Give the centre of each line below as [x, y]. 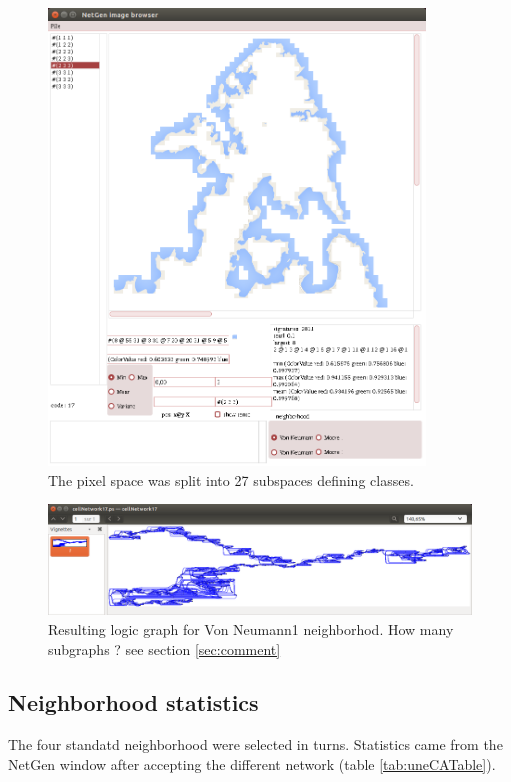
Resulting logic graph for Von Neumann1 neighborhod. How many [251, 628]
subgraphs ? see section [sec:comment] [164, 648]
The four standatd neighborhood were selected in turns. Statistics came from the [255, 744]
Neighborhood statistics [133, 702]
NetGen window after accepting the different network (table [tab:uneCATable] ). [252, 763]
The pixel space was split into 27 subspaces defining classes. [231, 479]
